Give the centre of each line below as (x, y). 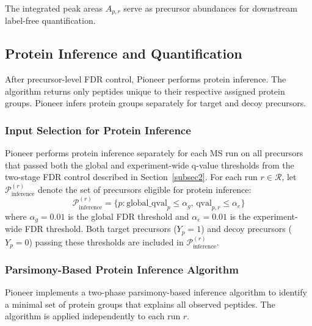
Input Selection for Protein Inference (98, 130)
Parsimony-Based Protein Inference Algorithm (122, 269)
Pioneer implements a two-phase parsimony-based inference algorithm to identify (156, 292)
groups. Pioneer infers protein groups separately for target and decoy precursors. (156, 103)
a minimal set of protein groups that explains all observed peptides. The (140, 304)
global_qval (147, 204)
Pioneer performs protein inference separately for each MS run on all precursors (154, 153)
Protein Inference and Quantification (124, 53)
